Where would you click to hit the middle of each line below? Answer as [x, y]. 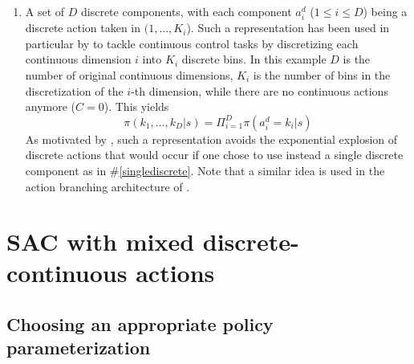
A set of [45, 11]
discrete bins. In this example [254, 59]
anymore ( [51, 106]
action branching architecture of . [108, 186]
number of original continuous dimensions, [129, 74]
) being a [385, 11]
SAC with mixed [101, 241]
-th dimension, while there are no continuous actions [260, 90]
